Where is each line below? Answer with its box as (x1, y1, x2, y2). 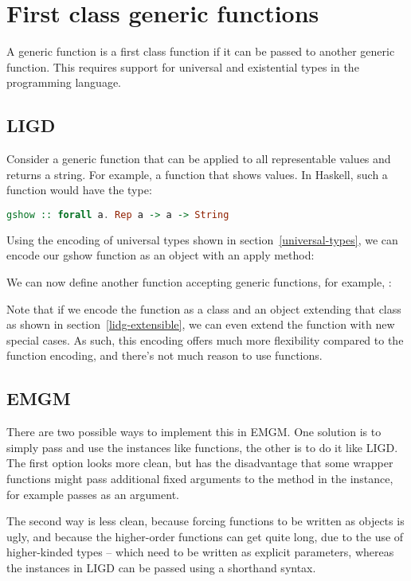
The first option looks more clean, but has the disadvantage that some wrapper (6, 454, 393, 471)
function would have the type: (6, 181, 152, 198)
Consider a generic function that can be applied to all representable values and (6, 150, 391, 167)
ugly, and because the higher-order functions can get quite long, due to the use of (6, 528, 404, 544)
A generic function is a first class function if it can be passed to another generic (6, 43, 395, 60)
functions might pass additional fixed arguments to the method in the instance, (6, 470, 393, 486)
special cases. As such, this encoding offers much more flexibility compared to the (6, 331, 404, 348)
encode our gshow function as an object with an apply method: (6, 247, 315, 263)
